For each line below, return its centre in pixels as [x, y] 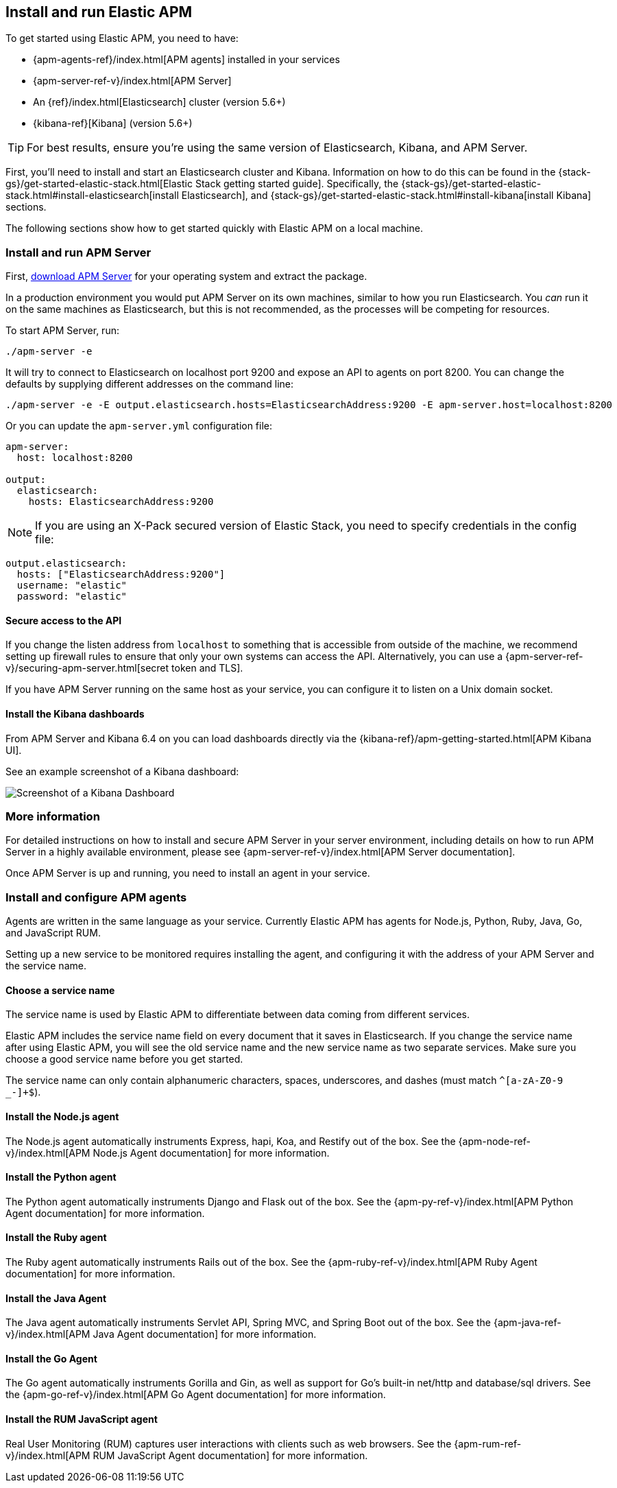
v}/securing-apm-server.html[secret [87, 668]
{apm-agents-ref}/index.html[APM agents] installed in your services [186, 60]
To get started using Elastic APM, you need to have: [122, 38]
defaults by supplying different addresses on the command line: [149, 384]
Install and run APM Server [78, 252]
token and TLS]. [207, 668]
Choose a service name [60, 990]
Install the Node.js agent [62, 1116]
